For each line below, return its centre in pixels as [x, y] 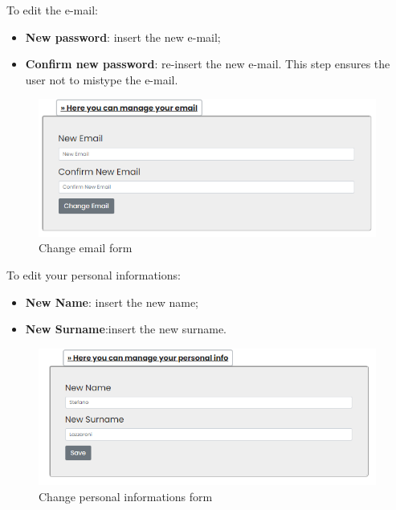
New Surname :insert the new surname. [126, 329]
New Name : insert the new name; [112, 302]
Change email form [86, 248]
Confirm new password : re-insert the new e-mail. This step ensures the [208, 64]
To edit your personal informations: [94, 275]
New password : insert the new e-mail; [123, 37]
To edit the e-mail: [52, 10]
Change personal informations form [126, 496]
